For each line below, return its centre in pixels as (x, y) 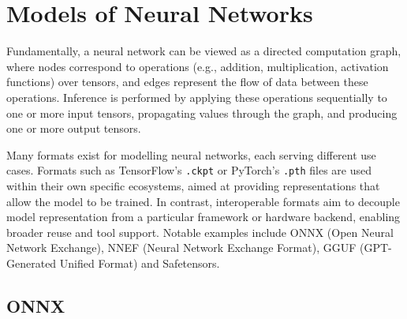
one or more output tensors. (74, 128)
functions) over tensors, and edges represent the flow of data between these (187, 82)
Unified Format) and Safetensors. (140, 263)
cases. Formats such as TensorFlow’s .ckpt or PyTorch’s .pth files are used (189, 170)
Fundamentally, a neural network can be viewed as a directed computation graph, (204, 51)
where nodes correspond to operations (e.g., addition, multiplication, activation (198, 66)
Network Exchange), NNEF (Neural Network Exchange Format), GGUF (181, 248)
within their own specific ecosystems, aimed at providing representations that (193, 185)
